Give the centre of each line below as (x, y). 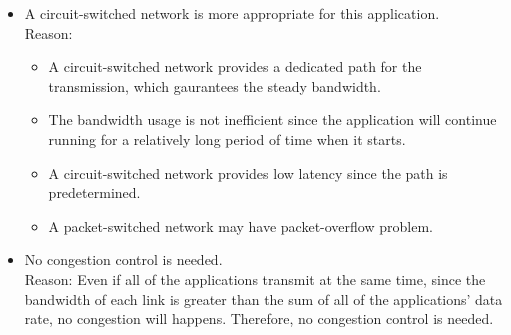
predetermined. (94, 192)
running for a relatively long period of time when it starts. (227, 138)
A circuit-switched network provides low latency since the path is (248, 172)
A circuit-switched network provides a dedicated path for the (235, 66)
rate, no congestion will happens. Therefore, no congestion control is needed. (259, 318)
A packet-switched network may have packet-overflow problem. (240, 225)
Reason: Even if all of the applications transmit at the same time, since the (255, 278)
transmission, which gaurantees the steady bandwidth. (214, 85)
